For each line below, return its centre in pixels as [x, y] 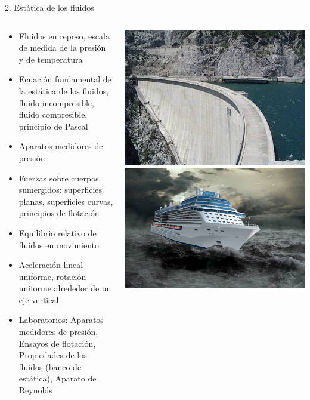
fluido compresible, [53, 114]
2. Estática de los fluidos [49, 7]
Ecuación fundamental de [65, 79]
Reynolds [35, 390]
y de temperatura [51, 59]
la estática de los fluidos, [64, 90]
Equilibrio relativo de [58, 233]
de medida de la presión [62, 47]
